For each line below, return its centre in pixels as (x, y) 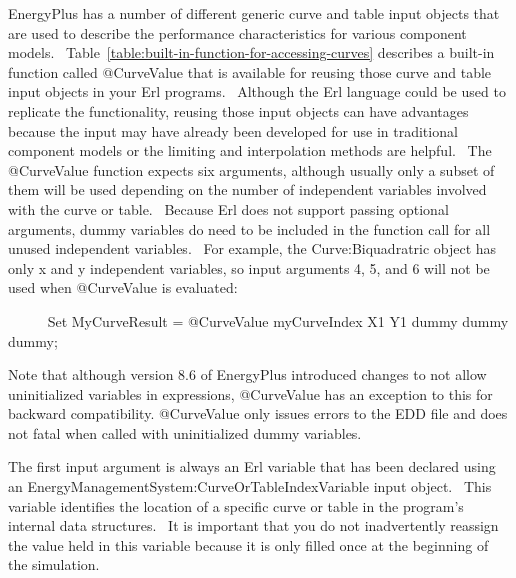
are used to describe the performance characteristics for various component (237, 32)
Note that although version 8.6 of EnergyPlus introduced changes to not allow (247, 374)
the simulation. (54, 564)
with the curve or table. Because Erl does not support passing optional (228, 208)
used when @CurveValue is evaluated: (123, 287)
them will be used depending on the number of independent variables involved (247, 189)
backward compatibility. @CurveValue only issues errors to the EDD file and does (258, 413)
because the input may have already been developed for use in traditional (233, 130)
